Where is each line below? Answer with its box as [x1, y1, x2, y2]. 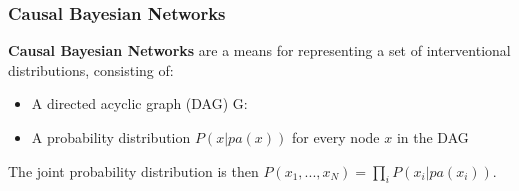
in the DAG [396, 127, 469, 147]
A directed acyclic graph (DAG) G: [31, 93, 248, 114]
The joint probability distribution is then [8, 160, 259, 181]
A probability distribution [31, 127, 191, 147]
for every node [291, 127, 380, 147]
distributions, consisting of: [8, 59, 174, 80]
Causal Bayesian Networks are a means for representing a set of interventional [8, 40, 511, 61]
